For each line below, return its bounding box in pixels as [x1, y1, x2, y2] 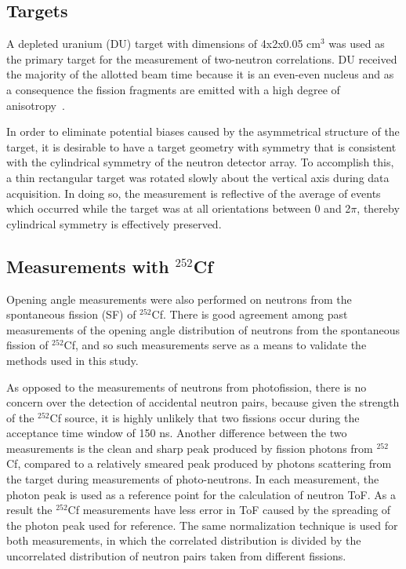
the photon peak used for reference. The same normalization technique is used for [6, 516, 398, 533]
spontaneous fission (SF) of [6, 306, 136, 323]
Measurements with [6, 253, 169, 278]
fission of [6, 337, 49, 353]
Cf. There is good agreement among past [151, 306, 348, 323]
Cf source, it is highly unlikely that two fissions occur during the [49, 409, 360, 425]
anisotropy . [6, 97, 65, 113]
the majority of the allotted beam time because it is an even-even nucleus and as [6, 66, 394, 82]
